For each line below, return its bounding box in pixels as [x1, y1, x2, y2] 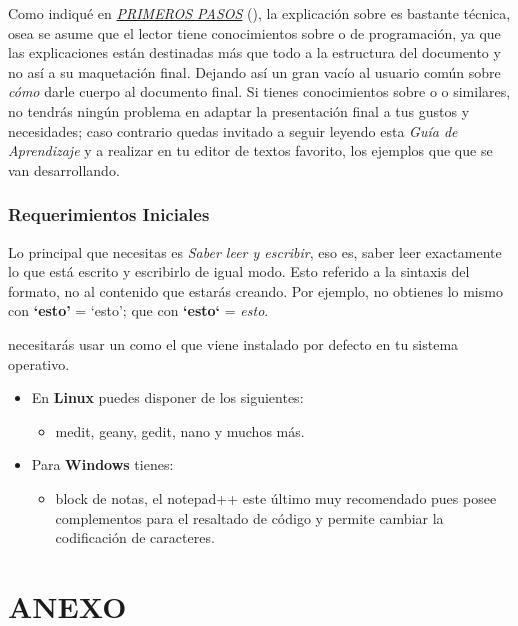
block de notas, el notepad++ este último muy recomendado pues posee [55, 487, 497, 508]
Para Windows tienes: [31, 454, 174, 475]
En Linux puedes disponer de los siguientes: [31, 387, 304, 408]
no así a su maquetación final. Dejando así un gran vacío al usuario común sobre [8, 61, 501, 82]
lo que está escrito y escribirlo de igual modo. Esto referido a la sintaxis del [8, 261, 470, 282]
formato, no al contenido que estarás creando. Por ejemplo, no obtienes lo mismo [8, 280, 503, 301]
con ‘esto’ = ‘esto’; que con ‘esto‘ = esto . [8, 300, 269, 321]
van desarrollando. [8, 159, 120, 180]
